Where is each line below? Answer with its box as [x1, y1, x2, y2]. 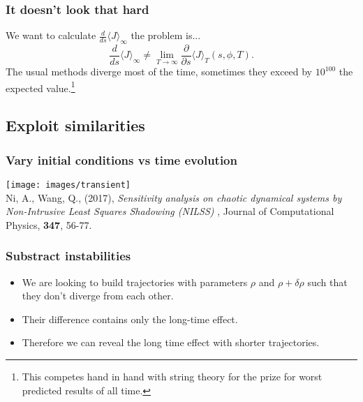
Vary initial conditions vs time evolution [6, 151, 237, 168]
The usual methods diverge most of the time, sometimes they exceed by [6, 64, 313, 79]
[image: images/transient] [6, 179, 131, 190]
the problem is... [131, 28, 201, 43]
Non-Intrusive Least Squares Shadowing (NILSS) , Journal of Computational [6, 204, 334, 218]
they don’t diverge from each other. [22, 288, 174, 303]
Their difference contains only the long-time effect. [22, 311, 238, 326]
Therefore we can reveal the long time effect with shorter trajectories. [22, 335, 320, 350]
